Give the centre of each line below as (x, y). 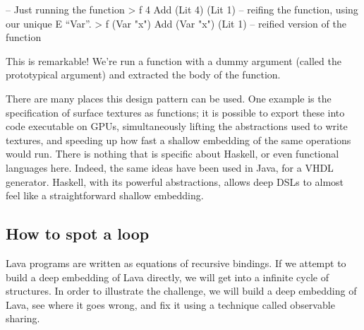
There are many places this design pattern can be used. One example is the (169, 98)
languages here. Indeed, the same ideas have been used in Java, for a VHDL (170, 167)
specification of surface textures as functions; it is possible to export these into (175, 112)
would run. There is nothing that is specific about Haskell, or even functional (172, 154)
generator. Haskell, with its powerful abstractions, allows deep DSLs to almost (175, 181)
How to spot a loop (78, 234)
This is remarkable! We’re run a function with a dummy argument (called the (174, 60)
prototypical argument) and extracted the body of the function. (143, 75)
